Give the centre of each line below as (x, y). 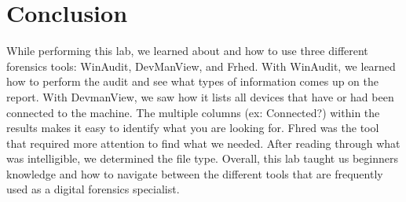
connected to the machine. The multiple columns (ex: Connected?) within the (193, 112)
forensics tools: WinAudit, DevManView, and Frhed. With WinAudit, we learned (201, 66)
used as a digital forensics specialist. (93, 189)
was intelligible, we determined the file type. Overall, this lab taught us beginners (202, 158)
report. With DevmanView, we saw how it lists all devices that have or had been (200, 96)
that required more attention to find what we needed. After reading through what (203, 143)
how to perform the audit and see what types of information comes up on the (193, 81)
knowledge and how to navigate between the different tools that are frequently (195, 173)
